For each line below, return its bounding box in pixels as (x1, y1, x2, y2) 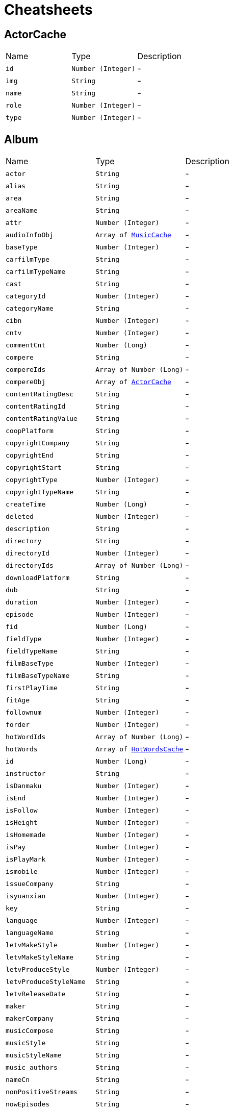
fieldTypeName (6, 647, 58, 655)
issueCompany (6, 879, 54, 888)
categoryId (6, 292, 46, 300)
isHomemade (6, 830, 46, 839)
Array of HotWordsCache (95, 745, 184, 753)
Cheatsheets (4, 1, 93, 18)
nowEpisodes (6, 1100, 50, 1108)
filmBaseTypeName (6, 671, 70, 679)
